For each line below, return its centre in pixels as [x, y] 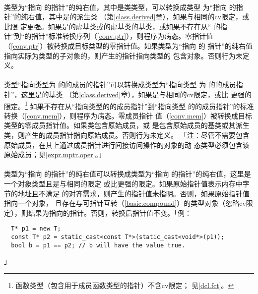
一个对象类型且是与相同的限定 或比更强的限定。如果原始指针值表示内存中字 [127, 183]
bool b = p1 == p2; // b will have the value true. [98, 245]
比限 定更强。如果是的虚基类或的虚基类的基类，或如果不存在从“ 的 [112, 26]
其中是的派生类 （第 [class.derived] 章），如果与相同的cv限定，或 [149, 17]
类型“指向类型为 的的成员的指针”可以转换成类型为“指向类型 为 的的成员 [120, 85]
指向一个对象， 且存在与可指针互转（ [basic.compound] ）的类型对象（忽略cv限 [129, 203]
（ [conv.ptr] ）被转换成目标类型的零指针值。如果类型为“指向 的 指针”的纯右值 [128, 45]
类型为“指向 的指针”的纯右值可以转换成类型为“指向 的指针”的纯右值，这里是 [128, 174]
